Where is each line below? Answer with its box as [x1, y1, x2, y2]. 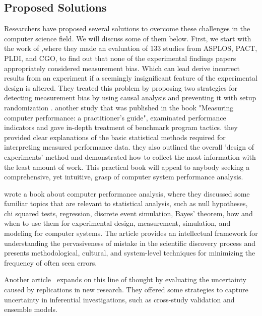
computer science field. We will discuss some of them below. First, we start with [4, 33, 251, 43]
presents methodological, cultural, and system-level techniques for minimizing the [4, 247, 255, 258]
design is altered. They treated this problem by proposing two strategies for [4, 82, 238, 93]
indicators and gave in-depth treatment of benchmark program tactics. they [4, 122, 238, 133]
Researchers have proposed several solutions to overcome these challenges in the [4, 23, 250, 34]
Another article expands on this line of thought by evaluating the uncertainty [4, 274, 246, 285]
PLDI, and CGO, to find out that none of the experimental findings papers [4, 52, 236, 63]
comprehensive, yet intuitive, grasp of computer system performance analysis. [4, 171, 243, 182]
